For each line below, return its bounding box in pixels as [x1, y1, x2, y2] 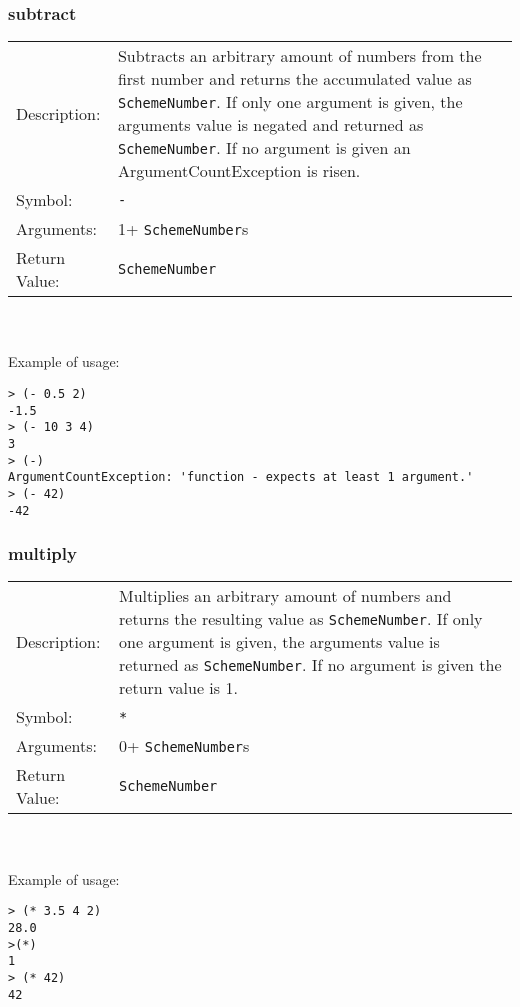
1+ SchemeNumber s [117, 217, 249, 241]
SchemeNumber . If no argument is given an [117, 136, 411, 160]
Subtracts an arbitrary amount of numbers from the [117, 44, 482, 68]
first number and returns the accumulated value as [117, 67, 472, 91]
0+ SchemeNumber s [119, 734, 250, 758]
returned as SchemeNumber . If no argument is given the [119, 653, 502, 677]
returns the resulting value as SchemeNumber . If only [119, 607, 483, 631]
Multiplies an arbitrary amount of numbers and [119, 584, 452, 608]
